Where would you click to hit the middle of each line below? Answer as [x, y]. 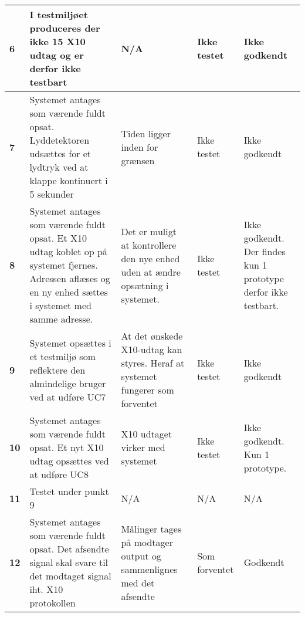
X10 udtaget [147, 434]
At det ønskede [152, 336]
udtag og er [57, 55]
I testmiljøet [59, 14]
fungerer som [148, 390]
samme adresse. [61, 319]
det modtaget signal [70, 576]
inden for [140, 147]
